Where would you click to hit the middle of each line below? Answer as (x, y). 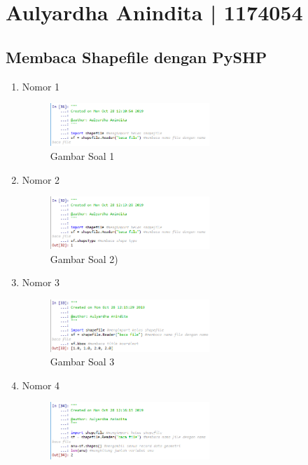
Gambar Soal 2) (84, 258)
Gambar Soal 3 (82, 362)
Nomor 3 (41, 282)
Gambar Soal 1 (82, 155)
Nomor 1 (41, 86)
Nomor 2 (41, 179)
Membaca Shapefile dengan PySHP (136, 56)
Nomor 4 (41, 385)
